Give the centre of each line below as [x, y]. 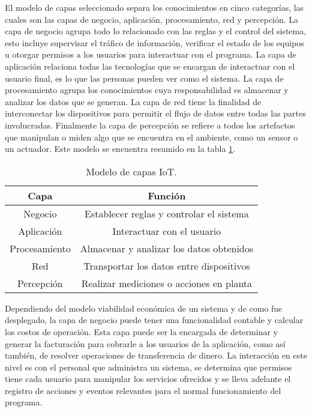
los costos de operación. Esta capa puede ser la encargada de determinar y [141, 331]
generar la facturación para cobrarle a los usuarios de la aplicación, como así [145, 343]
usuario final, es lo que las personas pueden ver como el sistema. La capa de [144, 78]
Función [167, 195]
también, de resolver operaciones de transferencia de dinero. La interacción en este [156, 355]
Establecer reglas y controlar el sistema [167, 213]
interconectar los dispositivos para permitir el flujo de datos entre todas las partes [155, 113]
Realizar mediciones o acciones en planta [167, 283]
